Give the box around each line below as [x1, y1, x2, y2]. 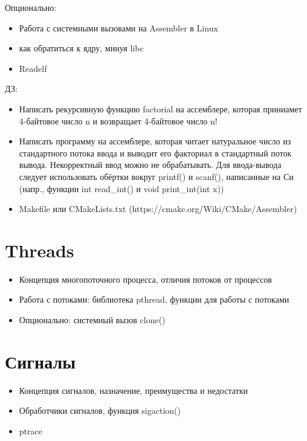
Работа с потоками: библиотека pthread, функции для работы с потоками [19, 293, 289, 306]
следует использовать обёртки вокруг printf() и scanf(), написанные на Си [19, 170, 294, 182]
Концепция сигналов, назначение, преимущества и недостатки [19, 384, 248, 396]
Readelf [19, 62, 47, 74]
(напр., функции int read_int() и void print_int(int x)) [19, 182, 224, 195]
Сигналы [5, 349, 76, 373]
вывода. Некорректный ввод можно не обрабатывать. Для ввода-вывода [19, 158, 282, 171]
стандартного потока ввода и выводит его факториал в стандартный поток [19, 146, 292, 159]
